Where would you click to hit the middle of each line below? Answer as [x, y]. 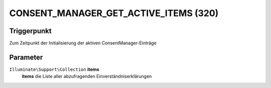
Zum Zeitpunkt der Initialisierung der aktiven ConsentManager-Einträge [83, 43]
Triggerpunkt [31, 31]
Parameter [26, 57]
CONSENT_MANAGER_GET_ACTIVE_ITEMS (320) [114, 13]
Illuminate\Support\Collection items [54, 69]
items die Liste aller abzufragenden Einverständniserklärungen [87, 76]
